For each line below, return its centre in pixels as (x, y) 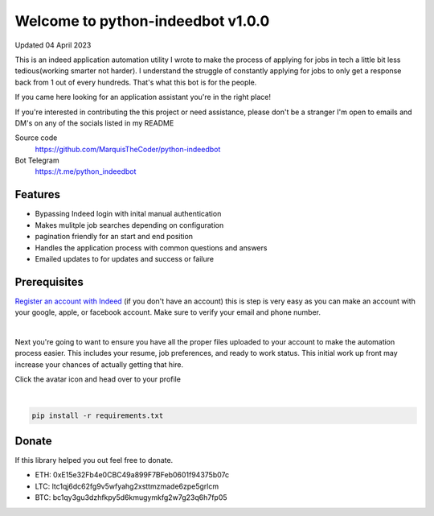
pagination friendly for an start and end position (114, 237)
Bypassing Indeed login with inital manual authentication (128, 214)
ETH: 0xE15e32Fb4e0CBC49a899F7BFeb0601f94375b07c (132, 475)
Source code (36, 138)
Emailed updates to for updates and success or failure (125, 258)
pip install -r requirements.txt (98, 415)
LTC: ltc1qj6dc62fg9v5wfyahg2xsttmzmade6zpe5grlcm (127, 486)
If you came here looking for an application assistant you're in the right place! (143, 97)
